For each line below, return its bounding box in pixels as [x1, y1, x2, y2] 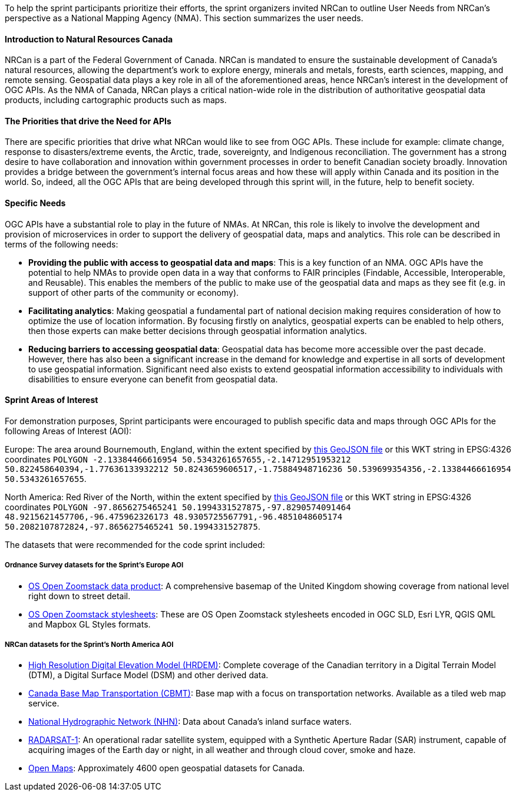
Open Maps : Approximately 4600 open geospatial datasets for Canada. [28, 763, 305, 774]
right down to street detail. [28, 590, 131, 601]
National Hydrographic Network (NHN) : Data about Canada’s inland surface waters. [28, 716, 352, 727]
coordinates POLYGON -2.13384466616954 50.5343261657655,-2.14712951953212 [5, 454, 351, 464]
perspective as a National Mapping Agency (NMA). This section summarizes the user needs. [5, 13, 363, 23]
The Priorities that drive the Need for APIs [5, 115, 171, 126]
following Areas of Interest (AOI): [5, 425, 132, 436]
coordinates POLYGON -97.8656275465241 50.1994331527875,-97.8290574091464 [5, 501, 351, 512]
